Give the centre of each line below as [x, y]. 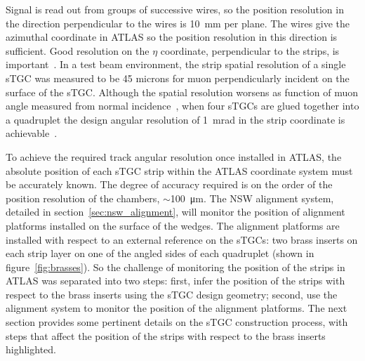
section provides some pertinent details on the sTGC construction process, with [177, 322]
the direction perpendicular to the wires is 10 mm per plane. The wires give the [178, 23]
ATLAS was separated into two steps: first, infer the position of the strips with [175, 281]
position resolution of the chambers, [83, 198]
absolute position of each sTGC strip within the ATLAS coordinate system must [179, 170]
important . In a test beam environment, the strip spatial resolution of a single [176, 64]
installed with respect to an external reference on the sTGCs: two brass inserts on [182, 239]
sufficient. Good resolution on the [78, 50]
